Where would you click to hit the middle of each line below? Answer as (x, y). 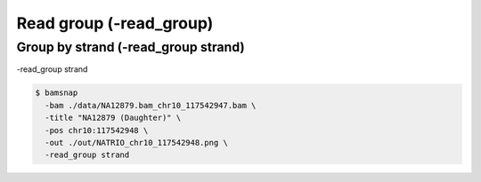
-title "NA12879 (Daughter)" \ (113, 118)
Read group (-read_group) (115, 23)
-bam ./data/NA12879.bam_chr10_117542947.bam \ (151, 105)
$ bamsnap (57, 93)
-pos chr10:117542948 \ (97, 130)
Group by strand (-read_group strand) (130, 47)
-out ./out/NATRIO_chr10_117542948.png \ (137, 142)
